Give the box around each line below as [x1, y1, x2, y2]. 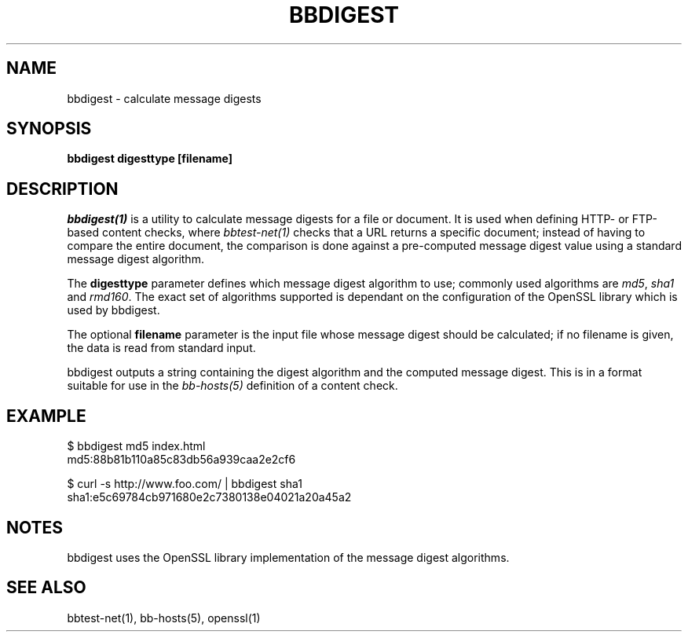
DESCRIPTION [6, 178, 119, 199]
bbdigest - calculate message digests [67, 91, 262, 105]
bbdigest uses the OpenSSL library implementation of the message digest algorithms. [67, 550, 510, 564]
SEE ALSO [6, 577, 86, 598]
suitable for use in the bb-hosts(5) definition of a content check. [67, 379, 398, 393]
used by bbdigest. [67, 303, 160, 317]
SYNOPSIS [6, 119, 92, 139]
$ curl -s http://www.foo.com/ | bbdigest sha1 [67, 477, 302, 491]
